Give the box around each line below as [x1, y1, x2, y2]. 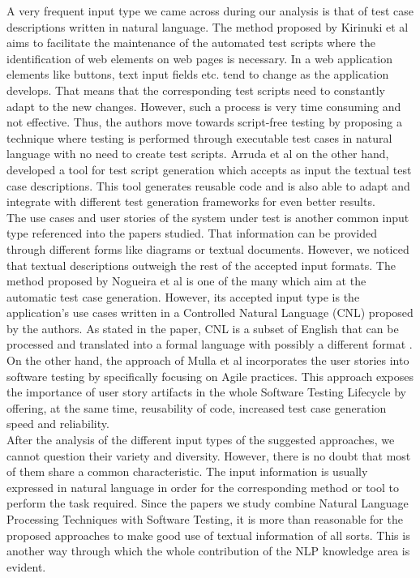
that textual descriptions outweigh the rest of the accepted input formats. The [6, 256, 396, 273]
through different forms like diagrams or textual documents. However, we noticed [6, 240, 409, 257]
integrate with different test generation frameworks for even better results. [6, 193, 375, 210]
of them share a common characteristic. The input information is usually [6, 463, 368, 480]
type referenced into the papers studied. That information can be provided [6, 225, 377, 242]
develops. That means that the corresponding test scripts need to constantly [6, 81, 385, 98]
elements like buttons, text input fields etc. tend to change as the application [6, 66, 389, 83]
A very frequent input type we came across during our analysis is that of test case [6, 2, 414, 19]
